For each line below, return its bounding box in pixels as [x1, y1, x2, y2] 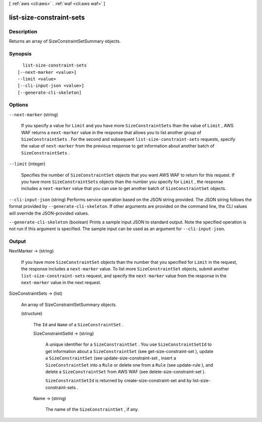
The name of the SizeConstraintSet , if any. [45, 406, 139, 412]
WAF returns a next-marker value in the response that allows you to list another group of [21, 129, 201, 135]
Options [9, 101, 29, 108]
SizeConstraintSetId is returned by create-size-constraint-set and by [45, 378, 192, 384]
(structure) [21, 311, 43, 317]
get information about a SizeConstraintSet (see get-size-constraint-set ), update [45, 348, 213, 354]
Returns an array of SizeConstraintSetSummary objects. [9, 38, 121, 44]
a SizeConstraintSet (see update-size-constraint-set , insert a [45, 355, 177, 361]
